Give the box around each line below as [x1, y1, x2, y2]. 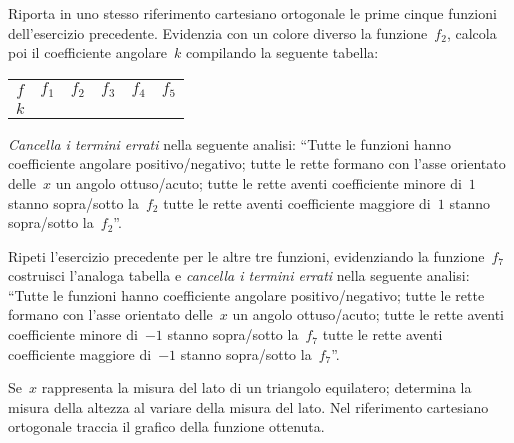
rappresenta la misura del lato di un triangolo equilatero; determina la [41, 377, 472, 398]
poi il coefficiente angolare [8, 42, 168, 63]
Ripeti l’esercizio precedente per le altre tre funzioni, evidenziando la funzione [8, 245, 485, 266]
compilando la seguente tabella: [186, 42, 379, 63]
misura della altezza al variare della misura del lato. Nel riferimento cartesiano [8, 396, 489, 417]
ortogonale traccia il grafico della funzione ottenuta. [8, 416, 325, 437]
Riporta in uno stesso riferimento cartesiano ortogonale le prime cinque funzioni [8, 3, 497, 23]
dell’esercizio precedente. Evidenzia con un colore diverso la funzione [8, 22, 428, 43]
